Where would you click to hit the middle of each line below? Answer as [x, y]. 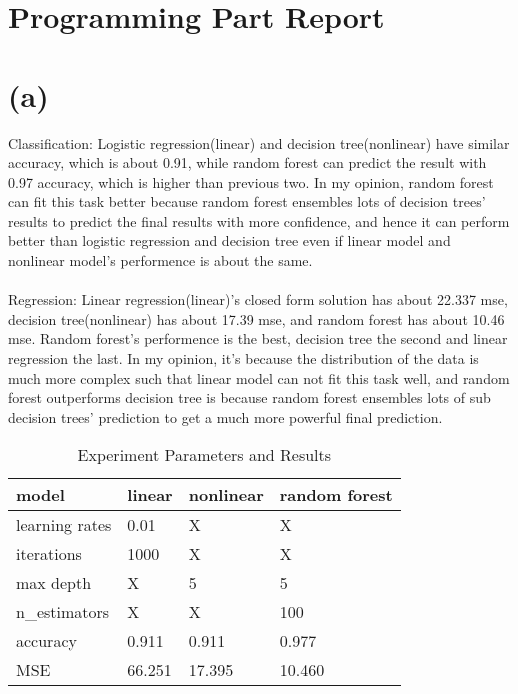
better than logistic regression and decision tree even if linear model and [229, 240]
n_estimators [63, 612]
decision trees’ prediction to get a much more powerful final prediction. [225, 416]
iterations [49, 554]
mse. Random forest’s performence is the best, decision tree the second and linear [258, 338]
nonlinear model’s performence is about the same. [160, 260]
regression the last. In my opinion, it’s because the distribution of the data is [243, 358]
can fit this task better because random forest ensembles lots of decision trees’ [247, 201]
